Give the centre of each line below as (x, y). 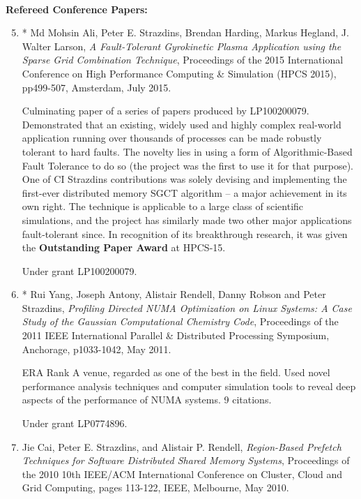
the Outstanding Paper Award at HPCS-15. (124, 247)
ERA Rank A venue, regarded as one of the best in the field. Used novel (176, 372)
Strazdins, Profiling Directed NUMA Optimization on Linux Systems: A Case (187, 307)
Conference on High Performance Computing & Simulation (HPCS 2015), (179, 73)
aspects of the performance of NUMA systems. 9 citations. (147, 400)
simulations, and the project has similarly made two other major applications (187, 219)
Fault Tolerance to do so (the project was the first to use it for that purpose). (188, 165)
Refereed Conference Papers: (77, 9)
